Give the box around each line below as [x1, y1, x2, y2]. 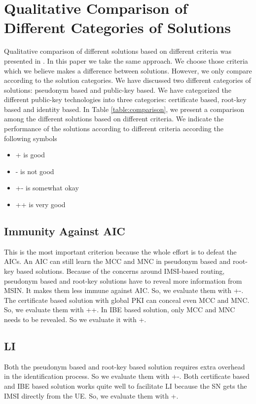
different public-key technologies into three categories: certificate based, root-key [4, 94, 247, 105]
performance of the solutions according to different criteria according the [4, 123, 223, 134]
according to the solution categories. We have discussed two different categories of [4, 75, 251, 85]
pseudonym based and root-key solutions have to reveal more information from [4, 275, 242, 286]
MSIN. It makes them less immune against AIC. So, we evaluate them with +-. [4, 285, 244, 295]
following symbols [4, 133, 57, 143]
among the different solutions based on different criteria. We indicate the [4, 113, 224, 124]
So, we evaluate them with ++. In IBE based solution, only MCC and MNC [4, 304, 235, 315]
